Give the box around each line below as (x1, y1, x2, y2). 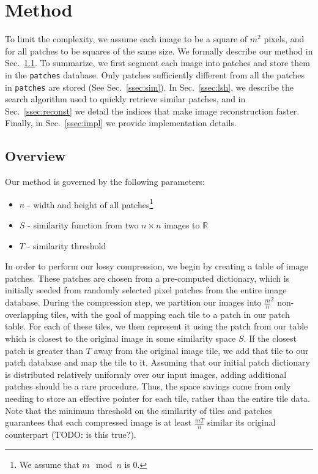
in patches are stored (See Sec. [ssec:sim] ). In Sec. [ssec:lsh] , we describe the (5, 80, 294, 93)
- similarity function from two (28, 219, 139, 231)
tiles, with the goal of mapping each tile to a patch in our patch (51, 307, 290, 320)
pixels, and (264, 32, 305, 45)
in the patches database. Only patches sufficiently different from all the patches (5, 68, 305, 81)
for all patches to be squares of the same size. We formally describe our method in (5, 44, 313, 57)
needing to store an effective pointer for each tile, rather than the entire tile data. (5, 392, 310, 404)
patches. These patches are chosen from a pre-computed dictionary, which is (5, 271, 290, 284)
